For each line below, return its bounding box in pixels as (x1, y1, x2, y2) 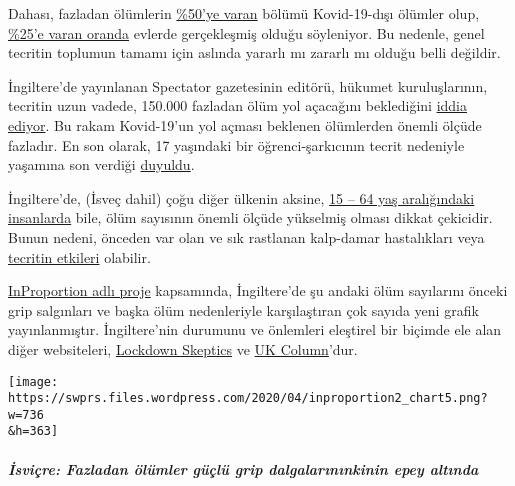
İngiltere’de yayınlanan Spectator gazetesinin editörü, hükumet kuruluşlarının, (8, 75, 488, 96)
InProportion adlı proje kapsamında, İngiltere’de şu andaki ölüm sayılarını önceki (8, 280, 508, 301)
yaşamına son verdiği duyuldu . (8, 154, 195, 175)
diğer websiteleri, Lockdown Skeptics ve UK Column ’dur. (8, 338, 358, 359)
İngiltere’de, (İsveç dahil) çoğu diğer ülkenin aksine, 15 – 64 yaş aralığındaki (8, 187, 475, 208)
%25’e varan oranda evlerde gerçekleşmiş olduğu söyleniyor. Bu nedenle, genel (8, 22, 485, 43)
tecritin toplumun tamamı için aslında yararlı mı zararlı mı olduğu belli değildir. (8, 42, 501, 63)
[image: (8, 374, 59, 389)
